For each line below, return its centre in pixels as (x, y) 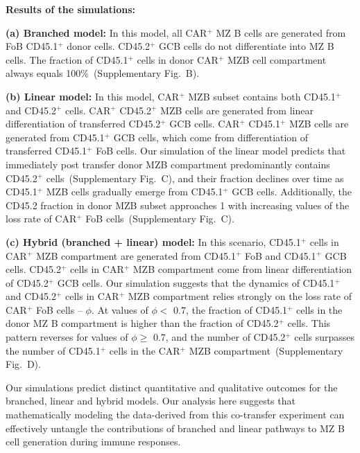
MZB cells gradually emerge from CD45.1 (135, 192)
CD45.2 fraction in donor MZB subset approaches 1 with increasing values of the (178, 205)
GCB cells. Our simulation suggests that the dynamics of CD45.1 (196, 282)
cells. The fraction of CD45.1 (67, 59)
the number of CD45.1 (53, 350)
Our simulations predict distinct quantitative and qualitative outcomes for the (172, 387)
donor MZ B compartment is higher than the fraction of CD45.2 (142, 323)
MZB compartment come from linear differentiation (242, 269)
